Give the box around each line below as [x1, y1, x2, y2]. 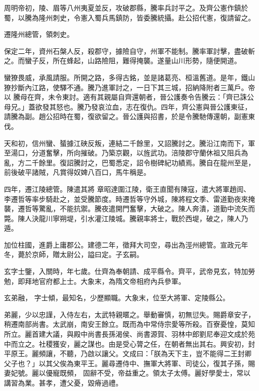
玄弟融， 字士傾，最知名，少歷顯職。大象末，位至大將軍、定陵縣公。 [4, 292, 230, 303]
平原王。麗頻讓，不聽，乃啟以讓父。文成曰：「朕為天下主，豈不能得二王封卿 [4, 348, 252, 359]
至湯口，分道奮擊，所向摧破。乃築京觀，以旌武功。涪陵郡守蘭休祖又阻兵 [4, 147, 241, 158]
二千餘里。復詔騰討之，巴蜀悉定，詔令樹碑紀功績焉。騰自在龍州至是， [24, 157, 255, 167]
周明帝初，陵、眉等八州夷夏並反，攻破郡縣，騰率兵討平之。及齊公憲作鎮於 [4, 2, 248, 12]
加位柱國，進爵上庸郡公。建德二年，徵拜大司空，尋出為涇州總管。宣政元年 [4, 239, 248, 250]
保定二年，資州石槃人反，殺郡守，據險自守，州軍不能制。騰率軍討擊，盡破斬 [4, 45, 255, 56]
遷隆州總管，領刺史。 [4, 29, 74, 39]
